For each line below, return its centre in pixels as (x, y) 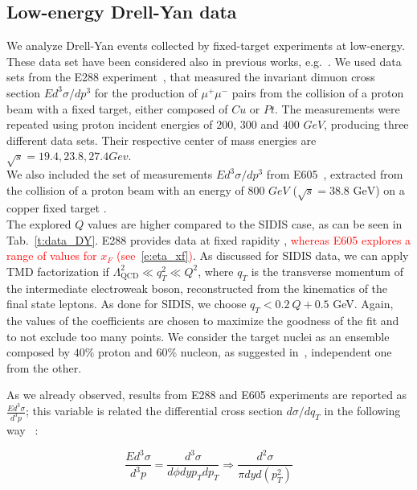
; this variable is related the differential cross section (154, 411)
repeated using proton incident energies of (110, 124)
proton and (125, 352)
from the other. (44, 367)
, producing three (366, 124)
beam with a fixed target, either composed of (117, 108)
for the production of (146, 92)
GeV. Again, (363, 304)
